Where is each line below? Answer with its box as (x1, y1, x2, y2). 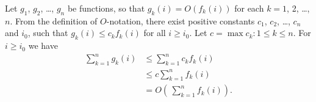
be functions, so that (67, 2, 145, 14)
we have (28, 39, 58, 52)
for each (234, 2, 264, 14)
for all (143, 26, 166, 39)
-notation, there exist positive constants (106, 14, 255, 27)
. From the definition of (10, 14, 98, 27)
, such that (27, 26, 68, 39)
